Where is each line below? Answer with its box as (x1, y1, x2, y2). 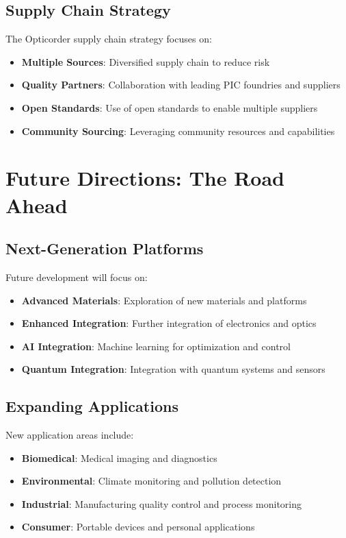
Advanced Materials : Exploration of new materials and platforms (21, 293, 307, 307)
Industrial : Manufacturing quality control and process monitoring (21, 496, 302, 511)
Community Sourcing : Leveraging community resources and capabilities (21, 123, 335, 138)
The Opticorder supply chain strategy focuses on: (5, 32, 212, 46)
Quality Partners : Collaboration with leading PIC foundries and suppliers (21, 77, 341, 92)
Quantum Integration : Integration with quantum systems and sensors (21, 362, 325, 376)
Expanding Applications (5, 395, 178, 417)
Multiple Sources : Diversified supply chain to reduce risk (21, 54, 270, 69)
